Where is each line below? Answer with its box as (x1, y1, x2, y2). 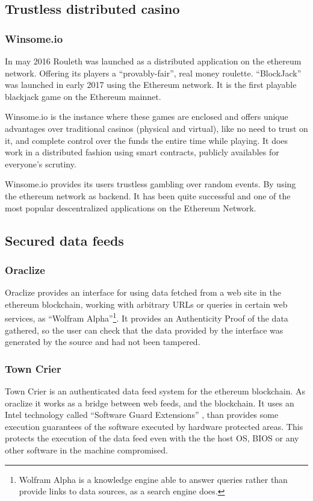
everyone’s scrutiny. (5, 157, 76, 170)
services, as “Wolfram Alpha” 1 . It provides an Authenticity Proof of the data (5, 310, 288, 324)
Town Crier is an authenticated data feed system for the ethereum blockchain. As (5, 384, 305, 397)
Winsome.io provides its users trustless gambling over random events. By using (5, 178, 296, 190)
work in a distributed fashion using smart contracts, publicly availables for (5, 146, 279, 158)
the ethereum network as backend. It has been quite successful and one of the (5, 189, 291, 202)
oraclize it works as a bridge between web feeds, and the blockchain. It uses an (5, 396, 294, 409)
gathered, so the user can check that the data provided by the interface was (5, 323, 284, 336)
